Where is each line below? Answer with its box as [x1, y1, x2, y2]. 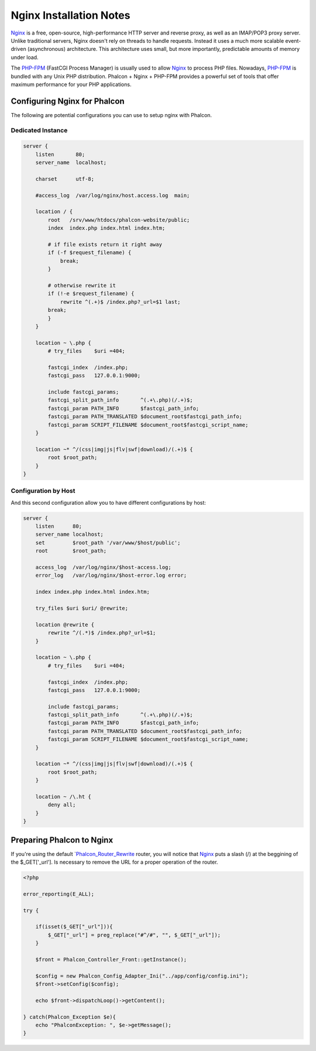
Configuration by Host [11, 487, 75, 495]
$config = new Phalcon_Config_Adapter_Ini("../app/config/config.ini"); [35, 973, 249, 979]
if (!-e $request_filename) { [47, 290, 135, 297]
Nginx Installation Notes [11, 9, 130, 22]
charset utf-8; [35, 176, 95, 182]
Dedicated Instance [11, 126, 68, 134]
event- [285, 37, 301, 44]
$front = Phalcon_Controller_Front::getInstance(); [35, 956, 187, 963]
